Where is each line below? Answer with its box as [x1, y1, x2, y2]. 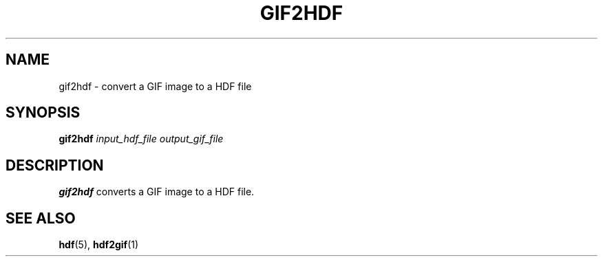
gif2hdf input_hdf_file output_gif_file [59, 133, 224, 145]
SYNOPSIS [6, 104, 81, 122]
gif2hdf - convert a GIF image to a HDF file [59, 80, 252, 92]
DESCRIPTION [6, 156, 104, 174]
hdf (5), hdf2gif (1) [59, 239, 139, 251]
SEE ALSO [6, 209, 76, 227]
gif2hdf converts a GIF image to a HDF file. [59, 186, 255, 198]
